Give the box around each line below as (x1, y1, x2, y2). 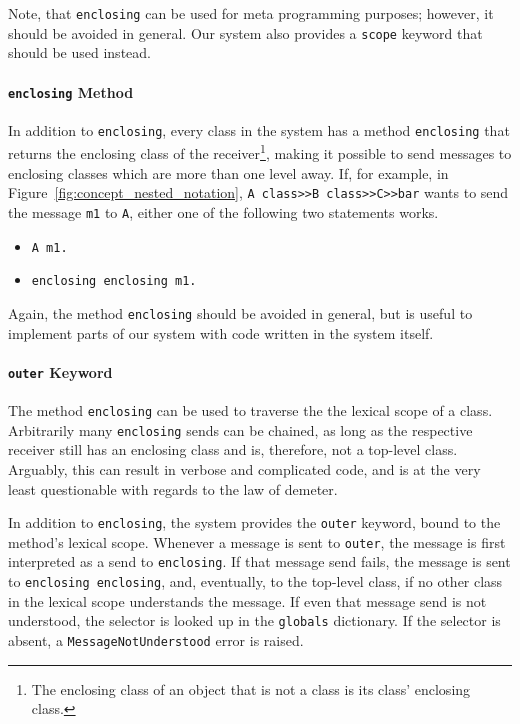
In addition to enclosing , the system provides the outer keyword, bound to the (8, 512, 501, 533)
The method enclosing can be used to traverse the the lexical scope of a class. (8, 400, 493, 420)
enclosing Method (8, 81, 134, 102)
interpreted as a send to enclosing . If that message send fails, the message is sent (8, 551, 511, 572)
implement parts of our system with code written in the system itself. (8, 322, 434, 343)
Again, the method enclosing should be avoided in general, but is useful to (8, 302, 473, 323)
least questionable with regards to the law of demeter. (8, 478, 338, 499)
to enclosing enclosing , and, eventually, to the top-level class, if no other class (8, 571, 503, 592)
